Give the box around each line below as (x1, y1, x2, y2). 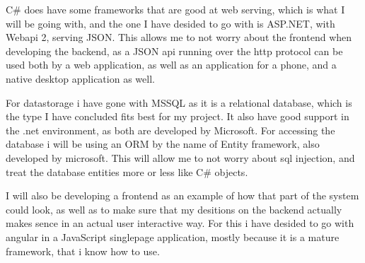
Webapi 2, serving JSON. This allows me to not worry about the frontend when (6, 30, 352, 45)
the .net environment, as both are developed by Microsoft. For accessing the (6, 122, 335, 137)
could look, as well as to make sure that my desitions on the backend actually (6, 201, 342, 216)
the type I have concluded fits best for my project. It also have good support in (6, 109, 349, 124)
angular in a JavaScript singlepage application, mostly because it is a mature (6, 229, 340, 244)
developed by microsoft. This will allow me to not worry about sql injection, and (6, 150, 355, 165)
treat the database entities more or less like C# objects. (6, 164, 248, 179)
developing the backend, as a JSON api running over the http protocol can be (6, 43, 343, 58)
